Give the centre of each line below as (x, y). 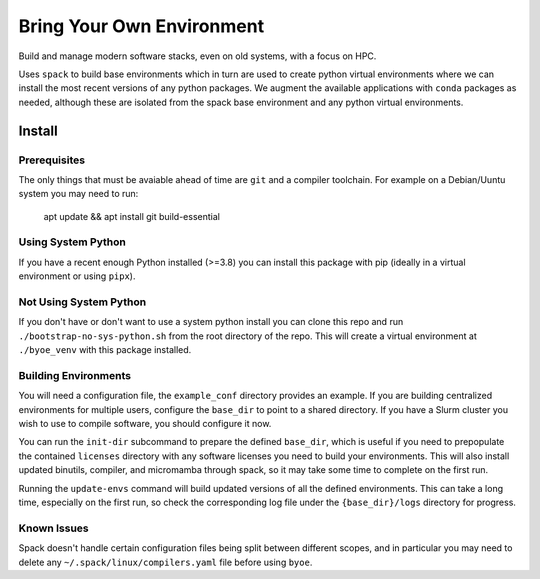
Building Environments (75, 375)
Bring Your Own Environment (141, 26)
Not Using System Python (82, 302)
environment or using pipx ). (77, 276)
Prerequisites (51, 160)
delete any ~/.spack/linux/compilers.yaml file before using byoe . (165, 562)
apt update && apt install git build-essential (131, 216)
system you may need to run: (78, 194)
